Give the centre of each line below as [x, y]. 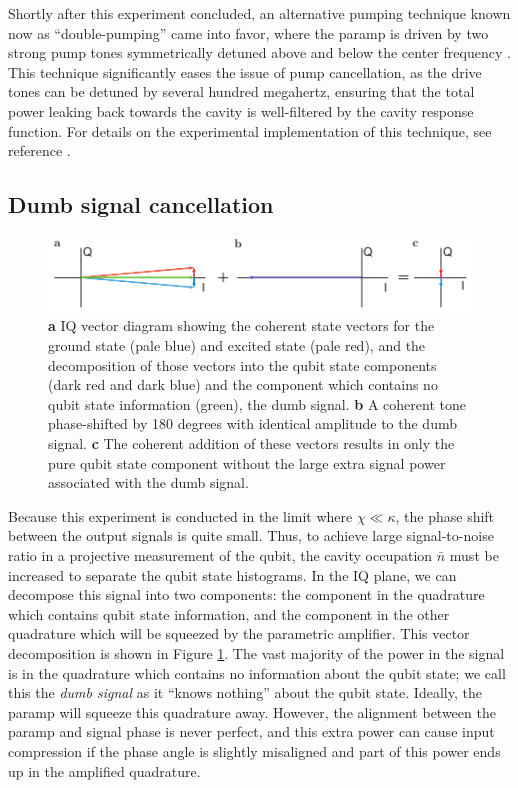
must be [474, 554]
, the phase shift [445, 515]
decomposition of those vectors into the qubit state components [242, 364]
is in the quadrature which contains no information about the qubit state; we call [257, 672]
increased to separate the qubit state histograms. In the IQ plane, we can [232, 574]
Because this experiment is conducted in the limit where [180, 515]
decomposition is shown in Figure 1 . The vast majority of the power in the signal [256, 652]
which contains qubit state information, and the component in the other [229, 613]
